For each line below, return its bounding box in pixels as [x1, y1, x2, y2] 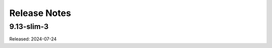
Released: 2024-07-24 [9, 36, 57, 42]
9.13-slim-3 [9, 22, 49, 31]
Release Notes [9, 7, 72, 18]
